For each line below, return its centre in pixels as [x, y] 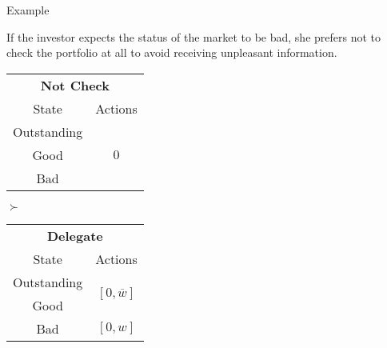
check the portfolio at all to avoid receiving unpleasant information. [172, 52]
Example [28, 10]
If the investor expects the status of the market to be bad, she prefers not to [194, 36]
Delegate [75, 235]
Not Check [75, 85]
